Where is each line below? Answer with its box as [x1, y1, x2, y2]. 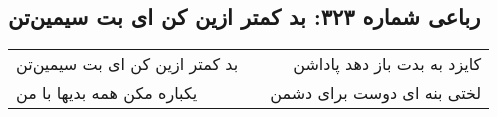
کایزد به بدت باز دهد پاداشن [293, 52, 482, 76]
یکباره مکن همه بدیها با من [16, 81, 198, 105]
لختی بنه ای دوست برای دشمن [270, 81, 482, 105]
